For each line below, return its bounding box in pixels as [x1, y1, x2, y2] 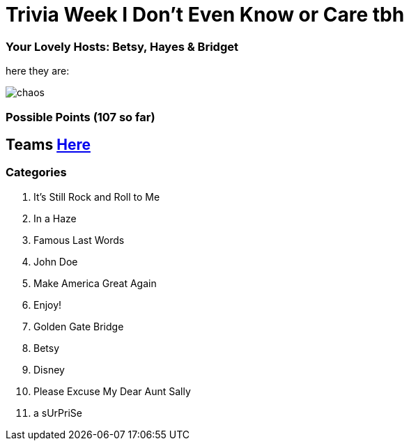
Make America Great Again [33, 277, 157, 289]
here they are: [6, 65, 70, 77]
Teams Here [6, 135, 91, 153]
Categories [6, 165, 67, 180]
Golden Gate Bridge [33, 320, 124, 332]
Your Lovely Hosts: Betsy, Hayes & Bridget [6, 39, 238, 54]
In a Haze [33, 212, 77, 224]
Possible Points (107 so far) [6, 109, 155, 124]
